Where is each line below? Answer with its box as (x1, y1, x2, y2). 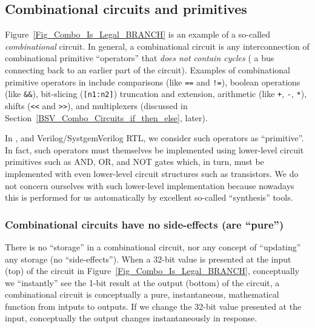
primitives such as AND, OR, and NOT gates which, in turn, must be (5, 155, 264, 168)
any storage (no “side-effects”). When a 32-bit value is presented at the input (5, 252, 291, 265)
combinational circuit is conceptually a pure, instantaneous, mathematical (5, 288, 279, 301)
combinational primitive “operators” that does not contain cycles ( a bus (5, 52, 274, 64)
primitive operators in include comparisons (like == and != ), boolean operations (5, 75, 300, 88)
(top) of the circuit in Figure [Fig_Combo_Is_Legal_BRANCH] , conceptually (5, 264, 300, 277)
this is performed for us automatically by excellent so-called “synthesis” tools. (5, 191, 293, 204)
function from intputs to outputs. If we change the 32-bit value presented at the (5, 300, 302, 312)
